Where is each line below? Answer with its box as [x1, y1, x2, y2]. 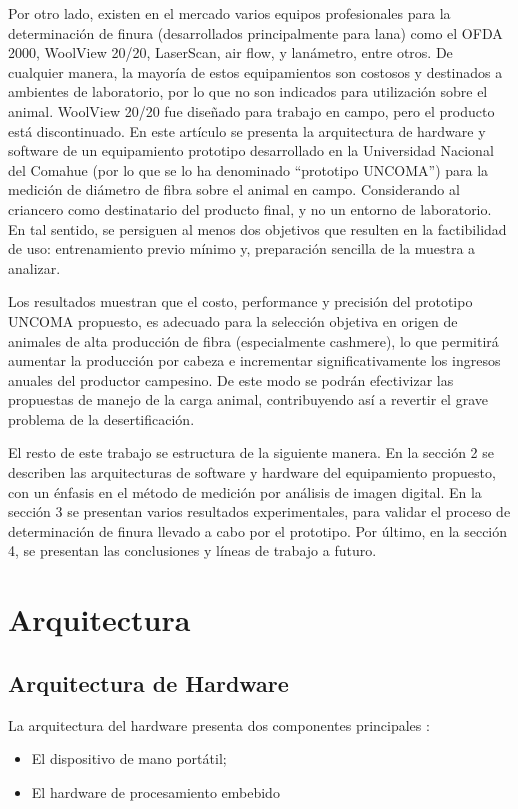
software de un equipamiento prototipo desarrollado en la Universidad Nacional [8, 140, 494, 161]
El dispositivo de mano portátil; [31, 748, 227, 769]
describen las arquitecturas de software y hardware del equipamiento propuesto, [8, 462, 496, 483]
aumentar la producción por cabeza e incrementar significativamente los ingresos [8, 350, 501, 371]
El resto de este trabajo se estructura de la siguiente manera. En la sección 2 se [8, 442, 494, 463]
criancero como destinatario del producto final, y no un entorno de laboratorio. [8, 198, 492, 219]
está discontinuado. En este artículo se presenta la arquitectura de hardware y [8, 120, 486, 141]
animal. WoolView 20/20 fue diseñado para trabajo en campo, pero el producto [8, 100, 495, 121]
